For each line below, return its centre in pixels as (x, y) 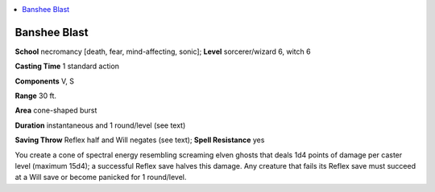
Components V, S (44, 81)
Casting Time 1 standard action (67, 66)
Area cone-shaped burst (56, 110)
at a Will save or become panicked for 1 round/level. (101, 178)
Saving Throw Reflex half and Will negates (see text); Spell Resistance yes (140, 140)
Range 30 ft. (35, 96)
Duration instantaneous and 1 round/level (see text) (100, 125)
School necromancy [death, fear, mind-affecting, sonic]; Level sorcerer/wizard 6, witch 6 (163, 51)
